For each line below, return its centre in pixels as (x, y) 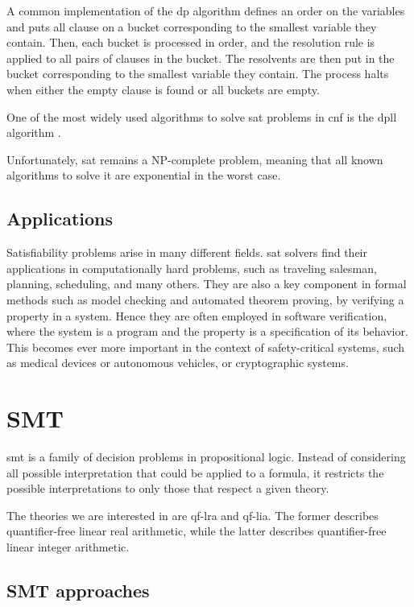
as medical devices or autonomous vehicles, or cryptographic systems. (178, 363)
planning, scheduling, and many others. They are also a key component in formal (207, 284)
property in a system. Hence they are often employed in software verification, (197, 315)
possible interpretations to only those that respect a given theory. (168, 488)
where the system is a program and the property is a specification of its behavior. (207, 331)
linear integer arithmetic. (68, 546)
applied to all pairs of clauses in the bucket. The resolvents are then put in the (201, 58)
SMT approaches (78, 590)
